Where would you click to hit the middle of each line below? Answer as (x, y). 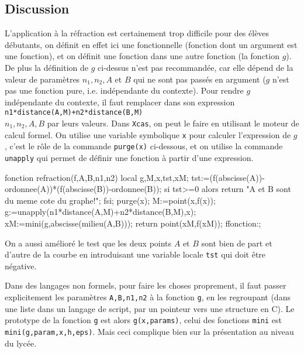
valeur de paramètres (42, 79)
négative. (21, 265)
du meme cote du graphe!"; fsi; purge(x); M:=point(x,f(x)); (110, 200)
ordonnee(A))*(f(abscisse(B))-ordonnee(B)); (83, 189)
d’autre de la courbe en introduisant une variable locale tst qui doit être (135, 254)
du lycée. (21, 343)
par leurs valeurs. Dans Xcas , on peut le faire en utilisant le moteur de (173, 123)
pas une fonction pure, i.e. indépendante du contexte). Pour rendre (124, 90)
